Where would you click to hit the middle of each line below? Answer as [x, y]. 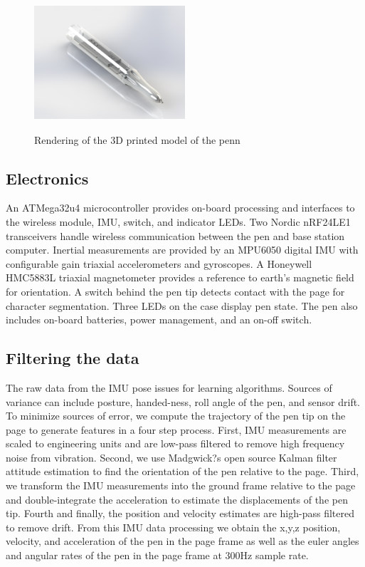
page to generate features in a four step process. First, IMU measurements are [176, 429]
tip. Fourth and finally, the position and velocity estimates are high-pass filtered [180, 513]
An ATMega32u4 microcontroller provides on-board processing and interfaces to [180, 208]
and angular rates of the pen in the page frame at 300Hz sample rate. [157, 555]
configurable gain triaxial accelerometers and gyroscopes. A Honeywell [159, 263]
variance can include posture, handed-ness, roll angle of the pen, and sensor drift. [183, 401]
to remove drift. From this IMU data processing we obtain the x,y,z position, [173, 527]
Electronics [47, 178]
